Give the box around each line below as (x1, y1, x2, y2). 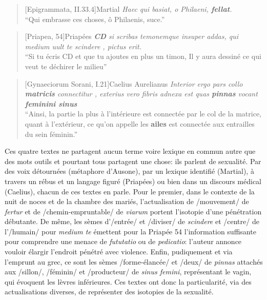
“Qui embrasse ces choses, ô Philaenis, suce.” (25, 13, 165, 24)
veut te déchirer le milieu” (25, 61, 107, 71)
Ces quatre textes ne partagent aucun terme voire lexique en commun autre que (5, 146, 256, 156)
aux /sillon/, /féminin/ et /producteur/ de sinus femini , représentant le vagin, (5, 266, 252, 277)
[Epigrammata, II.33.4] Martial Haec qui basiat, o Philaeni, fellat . (25, 4, 232, 14)
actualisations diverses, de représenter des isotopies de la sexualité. (5, 286, 214, 297)
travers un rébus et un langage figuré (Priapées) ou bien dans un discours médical (5, 175, 262, 186)
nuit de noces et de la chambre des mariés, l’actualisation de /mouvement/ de (5, 196, 249, 207)
